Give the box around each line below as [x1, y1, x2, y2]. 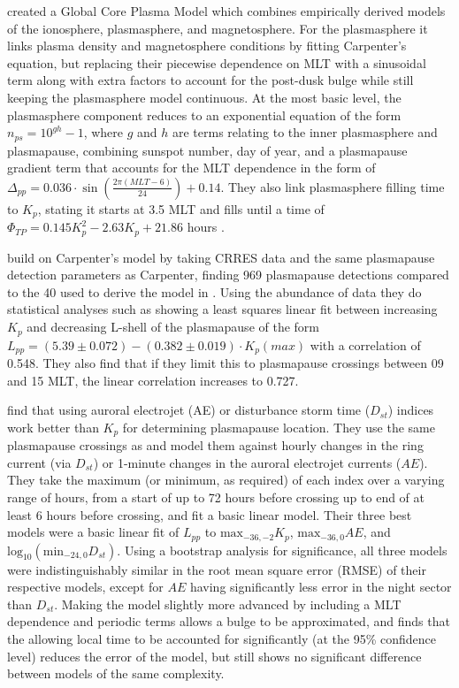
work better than [7, 417, 99, 436]
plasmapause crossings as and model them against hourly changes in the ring [7, 436, 424, 455]
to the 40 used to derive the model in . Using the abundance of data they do [7, 282, 422, 301]
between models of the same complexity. [7, 664, 225, 683]
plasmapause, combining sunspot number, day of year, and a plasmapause [7, 141, 408, 159]
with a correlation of [310, 335, 421, 354]
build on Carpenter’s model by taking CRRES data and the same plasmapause [7, 248, 435, 266]
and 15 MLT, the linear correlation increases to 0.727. [7, 371, 299, 389]
